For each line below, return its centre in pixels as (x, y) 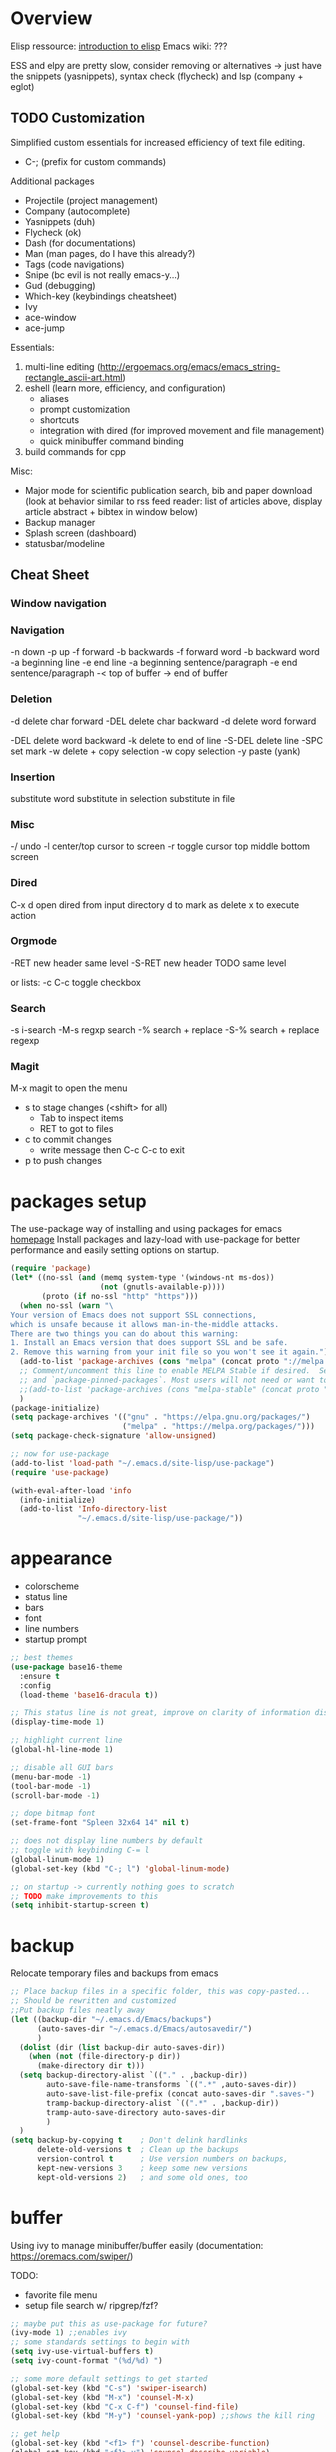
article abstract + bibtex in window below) (111, 511)
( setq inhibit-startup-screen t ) (80, 1905)
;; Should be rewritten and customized (93, 2001)
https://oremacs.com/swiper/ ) (72, 2256)
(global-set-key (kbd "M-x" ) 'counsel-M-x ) (102, 2397)
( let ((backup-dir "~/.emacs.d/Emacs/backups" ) (111, 2019)
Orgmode (34, 941)
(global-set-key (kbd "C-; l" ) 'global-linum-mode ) (120, 1868)
